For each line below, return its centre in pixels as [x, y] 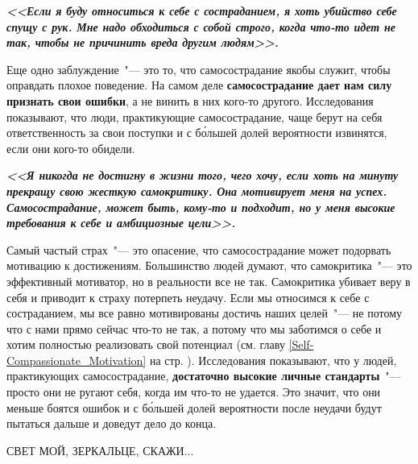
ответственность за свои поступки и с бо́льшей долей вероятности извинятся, [197, 133]
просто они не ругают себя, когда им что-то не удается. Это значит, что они [194, 392]
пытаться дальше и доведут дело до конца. [112, 423]
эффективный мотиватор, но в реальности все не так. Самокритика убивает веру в [209, 281]
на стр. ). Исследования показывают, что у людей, [273, 360]
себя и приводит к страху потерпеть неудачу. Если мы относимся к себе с [188, 297]
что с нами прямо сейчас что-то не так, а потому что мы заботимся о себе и [194, 328]
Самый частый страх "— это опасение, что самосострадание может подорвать [199, 249]
